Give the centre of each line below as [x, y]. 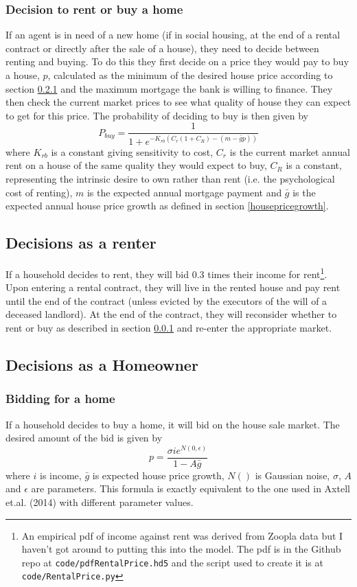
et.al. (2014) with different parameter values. [100, 502]
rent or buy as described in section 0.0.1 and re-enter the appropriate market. [169, 327]
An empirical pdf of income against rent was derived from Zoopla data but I [182, 535]
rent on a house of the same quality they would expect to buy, [136, 165]
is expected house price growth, [158, 475]
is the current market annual [290, 151]
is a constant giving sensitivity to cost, [132, 151]
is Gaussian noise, [292, 475]
